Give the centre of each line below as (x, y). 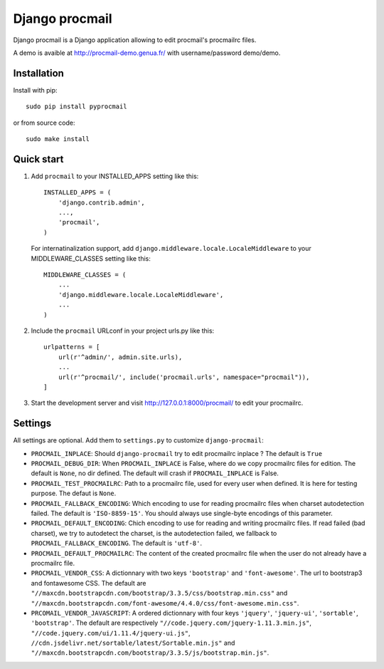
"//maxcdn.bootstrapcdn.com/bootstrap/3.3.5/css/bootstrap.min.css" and (159, 593)
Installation (38, 73)
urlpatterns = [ (72, 347)
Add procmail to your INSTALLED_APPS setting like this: (115, 176)
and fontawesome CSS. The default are (89, 583)
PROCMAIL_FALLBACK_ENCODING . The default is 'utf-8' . (117, 543)
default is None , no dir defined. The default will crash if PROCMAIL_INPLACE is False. (155, 473)
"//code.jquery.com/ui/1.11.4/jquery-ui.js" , (111, 633)
